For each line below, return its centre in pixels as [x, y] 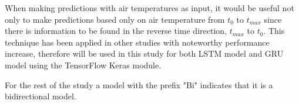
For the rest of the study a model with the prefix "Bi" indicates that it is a [139, 84]
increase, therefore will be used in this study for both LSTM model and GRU [144, 53]
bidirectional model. [41, 96]
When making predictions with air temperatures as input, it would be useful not [149, 8]
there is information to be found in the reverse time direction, [116, 31]
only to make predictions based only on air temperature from [115, 19]
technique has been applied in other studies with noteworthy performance [137, 42]
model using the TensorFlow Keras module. [83, 65]
